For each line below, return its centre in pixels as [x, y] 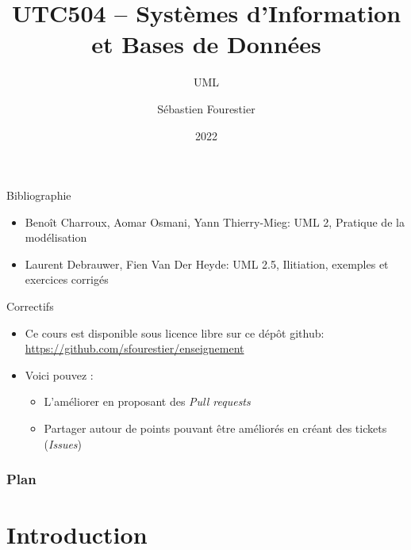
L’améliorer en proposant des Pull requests [147, 401]
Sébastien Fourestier [206, 108]
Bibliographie [39, 195]
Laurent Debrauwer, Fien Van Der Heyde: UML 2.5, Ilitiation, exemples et [207, 264]
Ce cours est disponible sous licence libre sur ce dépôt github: [175, 332]
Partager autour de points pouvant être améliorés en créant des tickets [215, 428]
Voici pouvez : [59, 374]
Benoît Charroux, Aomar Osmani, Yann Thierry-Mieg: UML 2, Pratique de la [215, 222]
